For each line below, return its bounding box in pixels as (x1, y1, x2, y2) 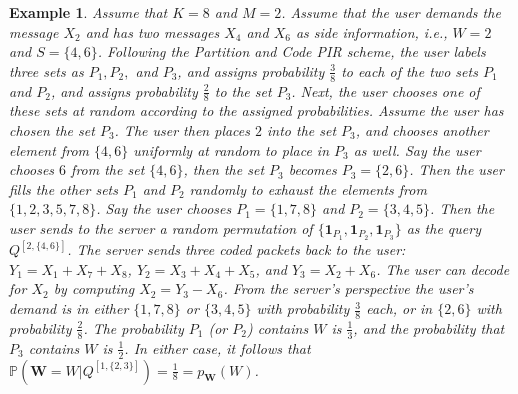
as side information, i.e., (295, 21, 448, 42)
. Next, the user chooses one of (291, 80, 480, 101)
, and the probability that (353, 317, 505, 338)
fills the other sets (9, 178, 118, 199)
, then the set (183, 159, 265, 180)
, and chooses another (355, 120, 489, 141)
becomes (288, 159, 337, 180)
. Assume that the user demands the (281, 2, 501, 22)
